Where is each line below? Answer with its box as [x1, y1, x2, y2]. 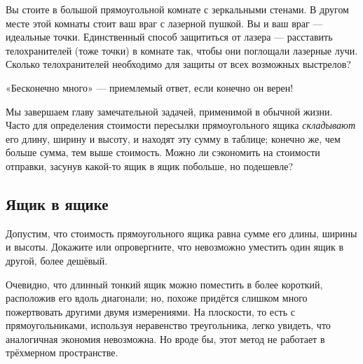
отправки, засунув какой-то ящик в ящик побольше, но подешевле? [6, 158, 294, 173]
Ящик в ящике [6, 192, 109, 214]
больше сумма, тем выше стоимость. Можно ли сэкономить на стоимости [6, 145, 320, 160]
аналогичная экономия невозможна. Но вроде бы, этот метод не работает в [6, 331, 325, 346]
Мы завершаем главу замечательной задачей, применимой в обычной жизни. [6, 104, 333, 118]
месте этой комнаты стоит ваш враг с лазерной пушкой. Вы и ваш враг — [6, 15, 323, 30]
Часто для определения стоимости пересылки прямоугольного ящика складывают [6, 118, 356, 132]
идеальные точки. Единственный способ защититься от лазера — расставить [6, 29, 333, 44]
